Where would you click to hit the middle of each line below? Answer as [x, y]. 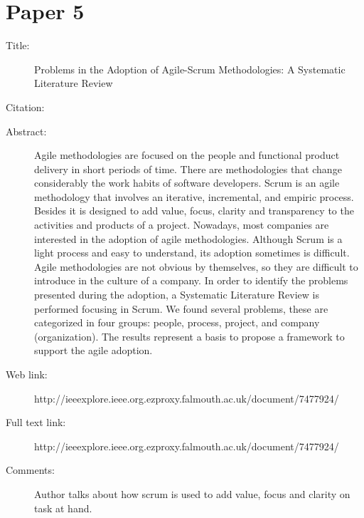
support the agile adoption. [93, 350]
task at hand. [63, 508]
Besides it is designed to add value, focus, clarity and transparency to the [194, 211]
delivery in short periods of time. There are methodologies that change [188, 169]
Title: [18, 45]
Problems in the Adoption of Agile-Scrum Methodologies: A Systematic [190, 69]
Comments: [30, 470]
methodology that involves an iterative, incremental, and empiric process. [194, 196]
